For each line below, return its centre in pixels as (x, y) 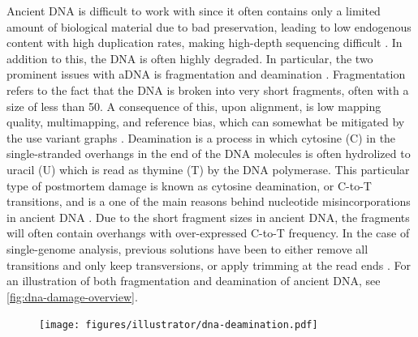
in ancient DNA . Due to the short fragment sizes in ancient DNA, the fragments (208, 217)
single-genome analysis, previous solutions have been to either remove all (187, 248)
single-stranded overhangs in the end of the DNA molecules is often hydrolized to (209, 154)
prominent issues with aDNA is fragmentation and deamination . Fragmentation (206, 74)
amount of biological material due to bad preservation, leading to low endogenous (209, 26)
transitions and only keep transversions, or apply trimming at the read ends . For (209, 264)
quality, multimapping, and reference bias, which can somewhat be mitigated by (206, 122)
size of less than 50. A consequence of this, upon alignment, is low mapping (194, 106)
